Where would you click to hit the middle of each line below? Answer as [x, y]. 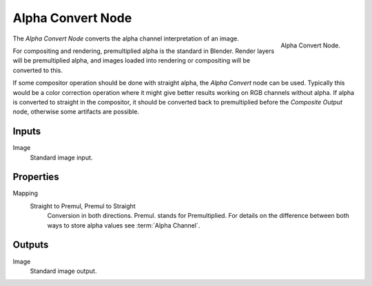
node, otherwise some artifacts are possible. [76, 112]
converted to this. [38, 70]
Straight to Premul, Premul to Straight [83, 206]
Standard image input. [61, 157]
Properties [36, 177]
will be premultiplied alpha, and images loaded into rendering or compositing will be [132, 60]
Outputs [31, 245]
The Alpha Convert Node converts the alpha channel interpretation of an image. [126, 38]
